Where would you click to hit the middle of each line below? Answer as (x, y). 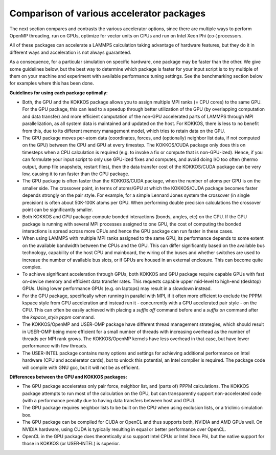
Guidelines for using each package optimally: (59, 93)
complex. (32, 267)
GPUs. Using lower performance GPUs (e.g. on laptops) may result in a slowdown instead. (117, 288)
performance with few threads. (55, 346)
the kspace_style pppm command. (59, 317)
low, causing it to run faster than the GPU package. (76, 174)
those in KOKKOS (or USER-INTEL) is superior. (71, 444)
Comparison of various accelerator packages (108, 13)
